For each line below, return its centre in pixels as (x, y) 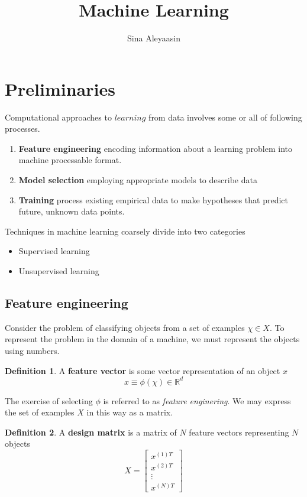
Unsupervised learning (59, 271)
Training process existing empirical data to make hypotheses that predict (153, 199)
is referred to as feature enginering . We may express (197, 400)
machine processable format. (70, 160)
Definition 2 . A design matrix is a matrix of (91, 432)
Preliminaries (60, 88)
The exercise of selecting (49, 400)
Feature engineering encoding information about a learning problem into (155, 148)
